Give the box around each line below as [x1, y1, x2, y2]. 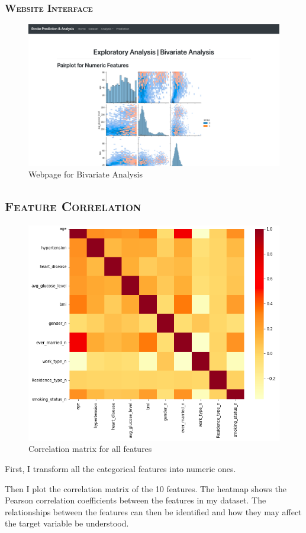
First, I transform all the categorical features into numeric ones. [5, 462, 236, 474]
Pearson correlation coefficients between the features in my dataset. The [5, 494, 266, 506]
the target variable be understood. [5, 517, 129, 529]
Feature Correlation [5, 197, 141, 215]
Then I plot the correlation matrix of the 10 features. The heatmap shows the [5, 482, 286, 495]
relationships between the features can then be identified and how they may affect [5, 505, 302, 518]
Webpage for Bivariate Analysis [28, 168, 143, 180]
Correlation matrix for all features [28, 442, 152, 455]
